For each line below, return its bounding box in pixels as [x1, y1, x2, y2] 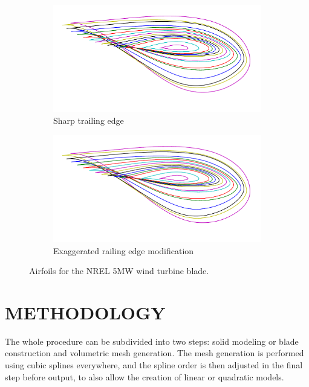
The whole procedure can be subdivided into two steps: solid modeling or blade [5, 334, 299, 347]
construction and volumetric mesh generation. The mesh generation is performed [5, 347, 304, 359]
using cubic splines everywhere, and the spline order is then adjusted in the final [5, 359, 303, 371]
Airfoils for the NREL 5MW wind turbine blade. [29, 264, 209, 277]
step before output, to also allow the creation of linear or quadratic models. [5, 370, 284, 383]
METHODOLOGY [5, 299, 166, 324]
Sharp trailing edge [53, 114, 124, 126]
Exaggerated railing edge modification [53, 244, 194, 257]
